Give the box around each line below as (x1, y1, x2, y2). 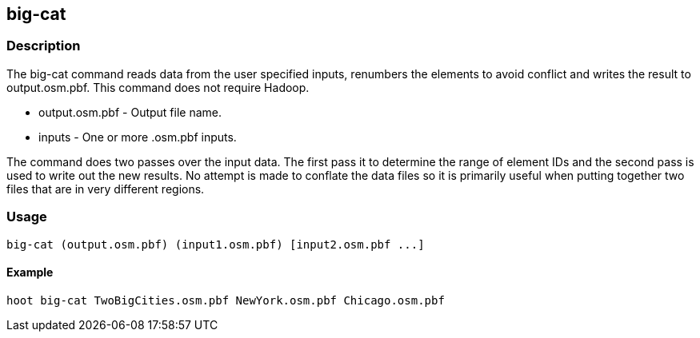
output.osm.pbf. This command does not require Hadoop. (6, 80, 310, 94)
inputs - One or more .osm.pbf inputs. (38, 129, 237, 144)
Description (6, 38, 81, 54)
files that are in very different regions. (6, 181, 205, 196)
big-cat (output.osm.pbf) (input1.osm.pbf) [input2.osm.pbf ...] (6, 237, 425, 251)
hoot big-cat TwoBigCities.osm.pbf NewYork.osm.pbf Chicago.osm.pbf (6, 293, 445, 307)
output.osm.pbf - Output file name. (38, 105, 222, 119)
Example (6, 265, 54, 280)
